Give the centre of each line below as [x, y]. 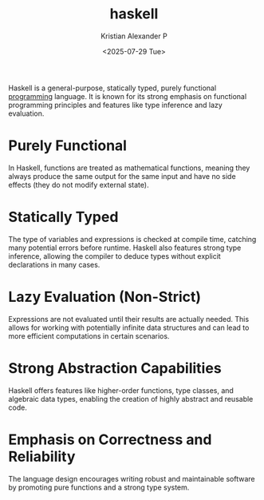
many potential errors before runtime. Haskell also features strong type [125, 248]
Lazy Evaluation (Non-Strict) [105, 297]
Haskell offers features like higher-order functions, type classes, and [121, 390]
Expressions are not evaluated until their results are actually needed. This [129, 319]
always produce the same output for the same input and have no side [122, 176]
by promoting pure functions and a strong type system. [99, 487]
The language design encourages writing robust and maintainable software [132, 478]
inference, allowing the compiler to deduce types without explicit [114, 256]
